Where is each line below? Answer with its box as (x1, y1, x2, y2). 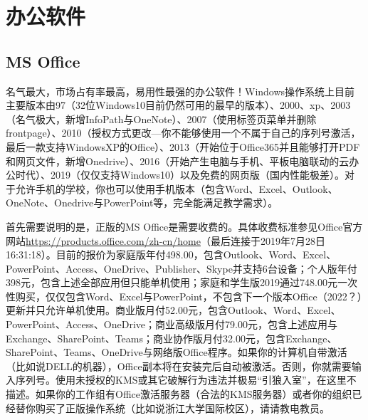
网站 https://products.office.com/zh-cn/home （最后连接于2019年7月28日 (6, 233, 325, 248)
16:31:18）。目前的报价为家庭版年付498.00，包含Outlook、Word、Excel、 (6, 247, 337, 262)
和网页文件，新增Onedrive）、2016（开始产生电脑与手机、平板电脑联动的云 (6, 153, 349, 168)
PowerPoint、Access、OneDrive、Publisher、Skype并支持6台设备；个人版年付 (6, 261, 357, 275)
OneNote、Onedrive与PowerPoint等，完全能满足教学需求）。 (6, 195, 278, 210)
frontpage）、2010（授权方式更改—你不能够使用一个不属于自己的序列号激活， (6, 125, 361, 140)
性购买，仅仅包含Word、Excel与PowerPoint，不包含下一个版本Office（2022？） (6, 288, 362, 303)
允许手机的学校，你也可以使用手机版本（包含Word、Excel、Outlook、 (15, 181, 338, 196)
